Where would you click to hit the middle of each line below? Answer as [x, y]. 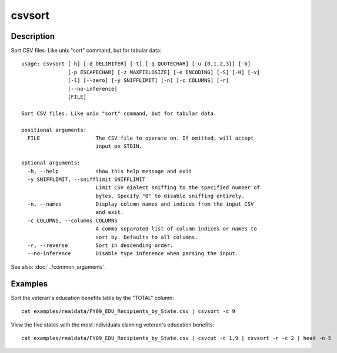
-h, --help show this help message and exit [110, 171]
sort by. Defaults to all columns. [147, 237]
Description [33, 36]
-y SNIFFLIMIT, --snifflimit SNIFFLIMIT [86, 179]
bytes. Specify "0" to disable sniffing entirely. [170, 196]
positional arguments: [54, 130]
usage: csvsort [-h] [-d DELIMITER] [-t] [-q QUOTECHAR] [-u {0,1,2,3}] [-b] [136, 64]
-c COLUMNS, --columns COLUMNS [72, 220]
